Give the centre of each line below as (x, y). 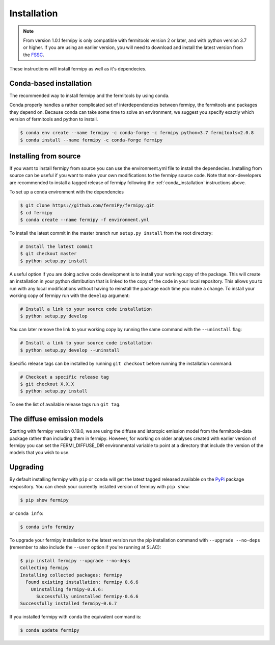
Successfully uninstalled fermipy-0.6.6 (87, 597)
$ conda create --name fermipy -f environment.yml (85, 220)
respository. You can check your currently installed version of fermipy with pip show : (100, 486)
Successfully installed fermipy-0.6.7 (68, 604)
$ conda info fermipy (47, 527)
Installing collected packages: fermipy (71, 575)
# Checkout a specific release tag (64, 377)
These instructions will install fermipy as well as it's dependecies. (78, 69)
